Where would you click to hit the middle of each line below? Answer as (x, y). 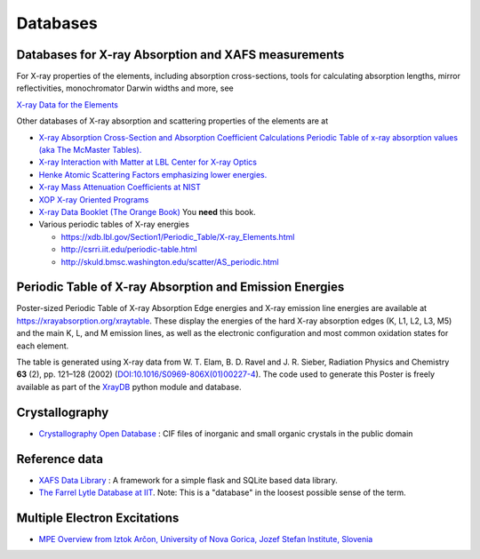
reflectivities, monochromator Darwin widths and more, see (125, 88)
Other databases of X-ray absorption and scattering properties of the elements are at (172, 121)
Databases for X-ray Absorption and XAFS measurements (180, 55)
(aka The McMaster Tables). (90, 150)
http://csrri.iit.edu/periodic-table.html (129, 250)
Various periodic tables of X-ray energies (114, 224)
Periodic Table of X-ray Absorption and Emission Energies (180, 287)
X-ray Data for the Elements (68, 104)
